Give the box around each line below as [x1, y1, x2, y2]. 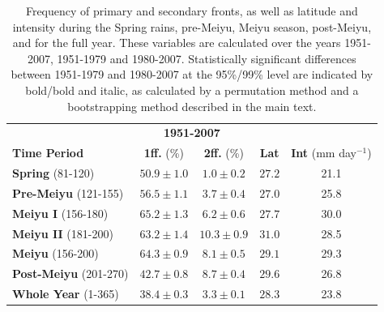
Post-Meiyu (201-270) [12, 265, 129, 282]
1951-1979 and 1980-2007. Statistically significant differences [57, 49, 356, 66]
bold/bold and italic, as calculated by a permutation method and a [25, 81, 359, 98]
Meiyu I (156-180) [12, 204, 109, 221]
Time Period [12, 144, 84, 161]
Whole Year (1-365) [12, 285, 119, 302]
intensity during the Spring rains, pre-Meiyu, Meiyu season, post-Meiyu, [12, 18, 372, 35]
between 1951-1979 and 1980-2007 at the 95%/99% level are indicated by [11, 66, 373, 83]
